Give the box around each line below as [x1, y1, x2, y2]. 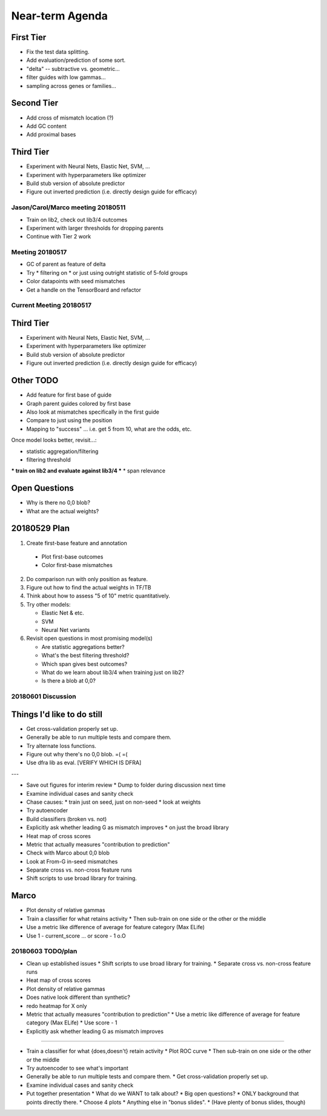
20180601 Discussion [11, 692, 76, 701]
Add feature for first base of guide [26, 391, 112, 398]
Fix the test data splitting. [26, 49, 90, 56]
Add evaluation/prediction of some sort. [26, 56, 126, 64]
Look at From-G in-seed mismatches [26, 858, 118, 865]
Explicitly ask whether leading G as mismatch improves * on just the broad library [26, 824, 230, 831]
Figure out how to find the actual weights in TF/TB [26, 584, 151, 591]
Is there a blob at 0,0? [41, 677, 96, 685]
